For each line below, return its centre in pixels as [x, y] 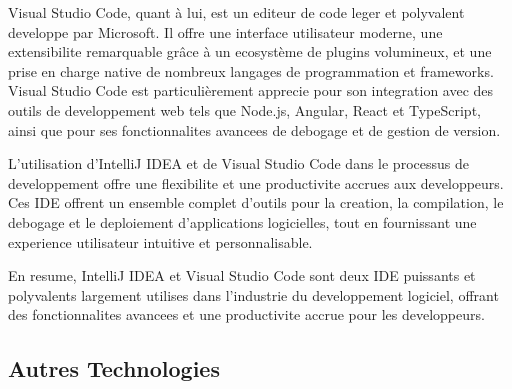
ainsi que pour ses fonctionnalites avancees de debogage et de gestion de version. [254, 129]
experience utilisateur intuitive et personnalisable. [160, 241]
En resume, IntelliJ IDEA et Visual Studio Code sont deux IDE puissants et [242, 275]
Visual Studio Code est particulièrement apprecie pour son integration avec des [251, 90]
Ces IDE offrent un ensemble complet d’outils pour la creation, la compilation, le [256, 202]
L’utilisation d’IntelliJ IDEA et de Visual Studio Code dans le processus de [238, 163]
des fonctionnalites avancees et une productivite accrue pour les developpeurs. [246, 314]
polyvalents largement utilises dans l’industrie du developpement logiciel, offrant [253, 294]
